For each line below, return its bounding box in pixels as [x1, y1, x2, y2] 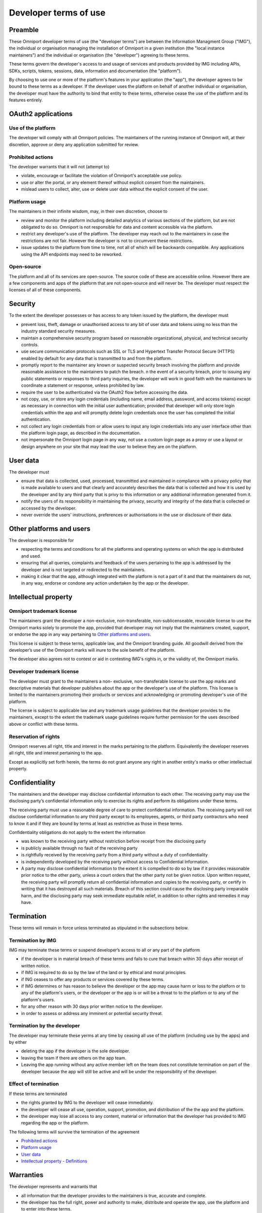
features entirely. [9, 97, 43, 103]
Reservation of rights [9, 733, 60, 740]
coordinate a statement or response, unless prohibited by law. [21, 382, 145, 388]
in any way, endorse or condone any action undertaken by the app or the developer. [21, 580, 189, 586]
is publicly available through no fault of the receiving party [21, 845, 138, 851]
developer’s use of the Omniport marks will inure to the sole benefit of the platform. [9, 647, 176, 653]
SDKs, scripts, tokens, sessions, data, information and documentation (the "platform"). [9, 68, 182, 74]
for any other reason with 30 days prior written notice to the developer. [21, 1003, 163, 1009]
